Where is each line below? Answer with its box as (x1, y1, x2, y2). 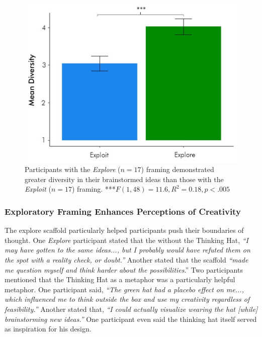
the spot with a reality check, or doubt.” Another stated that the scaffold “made (5, 254, 248, 265)
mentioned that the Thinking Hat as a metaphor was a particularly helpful (5, 274, 235, 285)
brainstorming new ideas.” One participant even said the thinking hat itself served (5, 313, 257, 324)
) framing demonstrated (141, 164, 214, 175)
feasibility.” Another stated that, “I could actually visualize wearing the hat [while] (5, 303, 258, 314)
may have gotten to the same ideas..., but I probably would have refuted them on (5, 244, 250, 255)
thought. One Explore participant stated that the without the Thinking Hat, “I (5, 234, 248, 245)
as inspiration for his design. (5, 323, 92, 334)
